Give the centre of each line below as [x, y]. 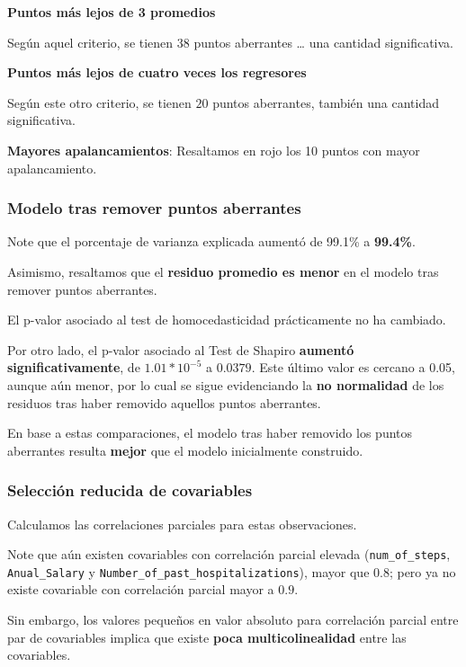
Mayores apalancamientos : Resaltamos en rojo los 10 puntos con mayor [214, 150]
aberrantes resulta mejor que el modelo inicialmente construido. [185, 450]
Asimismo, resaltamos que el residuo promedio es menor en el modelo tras [223, 271]
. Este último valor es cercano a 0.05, [353, 367]
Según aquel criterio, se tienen [90, 42]
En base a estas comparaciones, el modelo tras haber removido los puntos [210, 433]
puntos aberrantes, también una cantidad [326, 102]
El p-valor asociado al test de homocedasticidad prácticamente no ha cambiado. [227, 320]
